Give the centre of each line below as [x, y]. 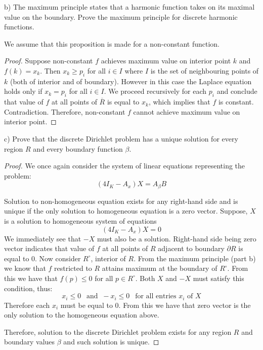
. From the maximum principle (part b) [195, 258]
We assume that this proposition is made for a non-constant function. [112, 43]
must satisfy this [218, 278]
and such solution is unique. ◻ [111, 342]
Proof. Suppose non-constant [49, 61]
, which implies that [179, 102]
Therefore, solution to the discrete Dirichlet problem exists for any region [118, 331]
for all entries [156, 296]
